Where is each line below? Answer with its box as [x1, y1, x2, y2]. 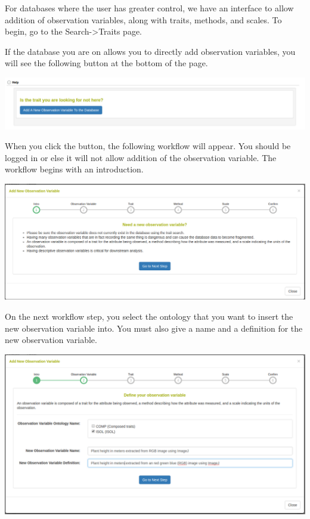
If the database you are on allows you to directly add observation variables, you [5, 45, 296, 57]
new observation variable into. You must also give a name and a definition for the [5, 322, 303, 334]
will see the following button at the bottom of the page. [5, 57, 208, 69]
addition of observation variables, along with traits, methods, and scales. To [5, 13, 282, 26]
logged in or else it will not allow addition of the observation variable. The [5, 151, 277, 163]
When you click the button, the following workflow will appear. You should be [5, 140, 291, 152]
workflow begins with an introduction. [5, 163, 144, 175]
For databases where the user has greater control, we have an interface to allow [5, 2, 294, 14]
